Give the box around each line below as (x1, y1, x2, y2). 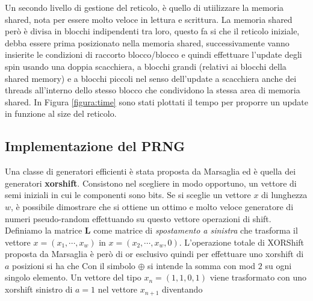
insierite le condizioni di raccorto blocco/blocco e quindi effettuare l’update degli (5, 48, 302, 61)
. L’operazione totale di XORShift (179, 235, 305, 248)
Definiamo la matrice (5, 224, 82, 237)
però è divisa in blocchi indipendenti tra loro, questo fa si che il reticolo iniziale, (5, 25, 300, 37)
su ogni (265, 259, 292, 272)
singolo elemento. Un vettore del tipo (5, 271, 141, 284)
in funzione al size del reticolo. (5, 107, 117, 120)
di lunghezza (261, 188, 308, 201)
